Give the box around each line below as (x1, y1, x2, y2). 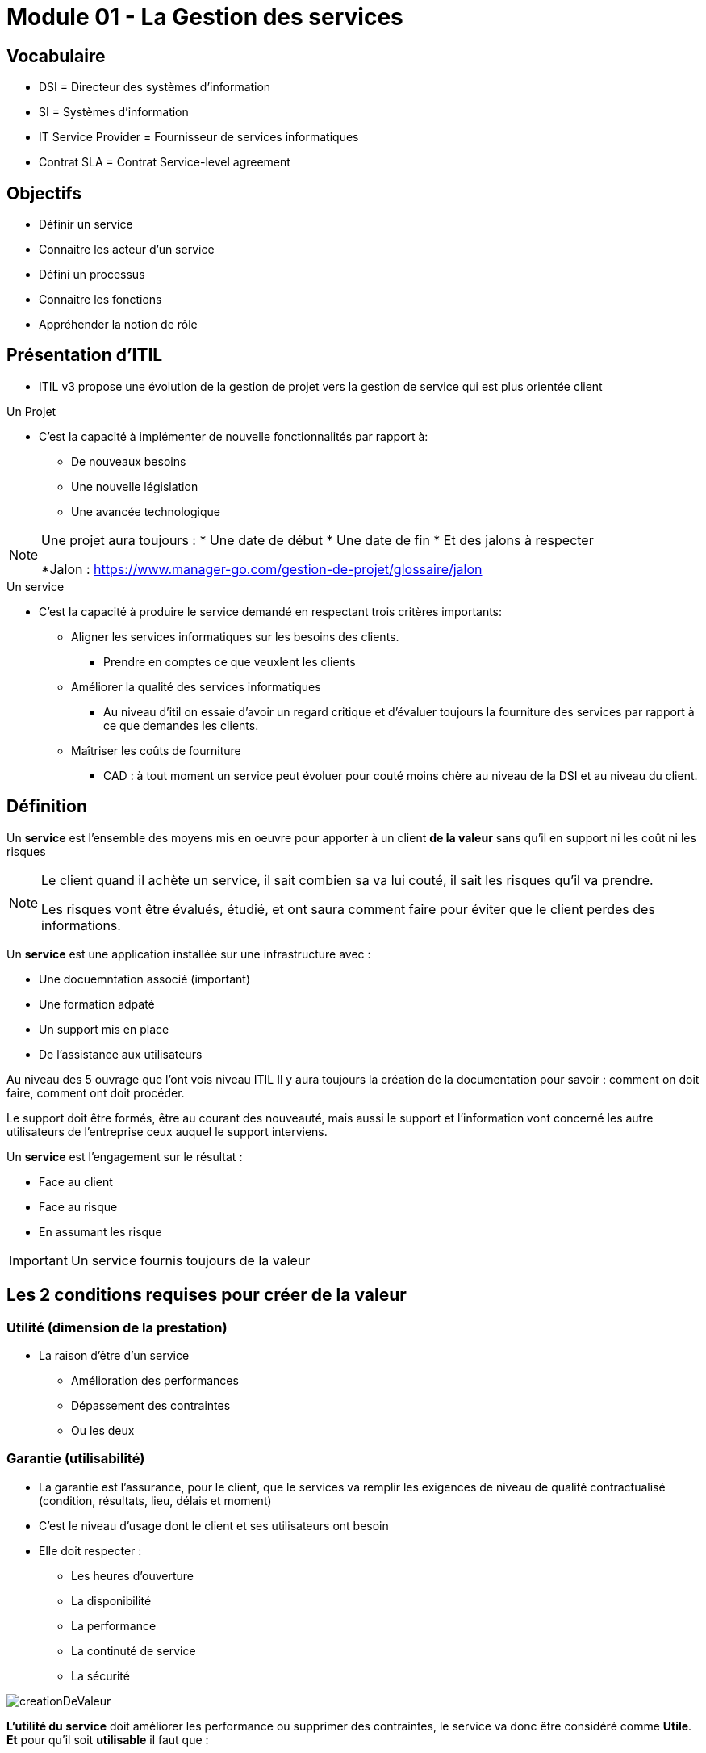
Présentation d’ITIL (6, 345, 163, 366)
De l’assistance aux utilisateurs (39, 1046, 203, 1061)
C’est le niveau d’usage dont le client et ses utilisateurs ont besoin (39, 1518, 389, 1533)
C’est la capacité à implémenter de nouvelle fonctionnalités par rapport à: (39, 429, 428, 443)
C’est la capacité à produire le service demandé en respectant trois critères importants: (39, 604, 503, 619)
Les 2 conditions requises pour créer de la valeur (6, 1285, 407, 1306)
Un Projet (6, 404, 56, 418)
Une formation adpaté (39, 996, 155, 1011)
